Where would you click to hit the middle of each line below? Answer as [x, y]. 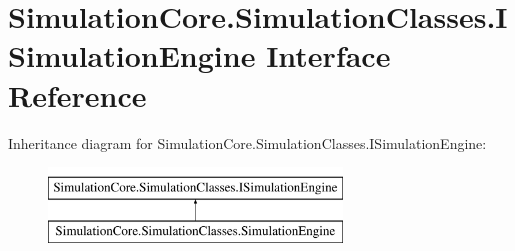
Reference [77, 94]
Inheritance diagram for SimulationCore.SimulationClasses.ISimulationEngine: [247, 142]
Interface [328, 55]
